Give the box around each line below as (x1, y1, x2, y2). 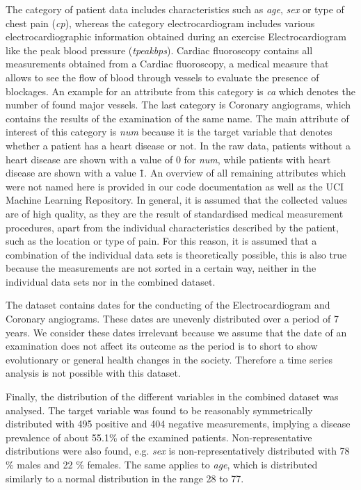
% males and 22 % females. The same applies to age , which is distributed (6, 457, 318, 471)
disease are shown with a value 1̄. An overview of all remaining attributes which (6, 165, 346, 180)
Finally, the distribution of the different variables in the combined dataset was (6, 389, 339, 404)
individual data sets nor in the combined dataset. (6, 274, 216, 288)
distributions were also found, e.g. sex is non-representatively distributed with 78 (6, 443, 350, 458)
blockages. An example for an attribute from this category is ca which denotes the (6, 83, 355, 98)
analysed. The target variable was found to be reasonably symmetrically (6, 402, 313, 417)
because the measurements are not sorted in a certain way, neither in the (6, 261, 316, 275)
